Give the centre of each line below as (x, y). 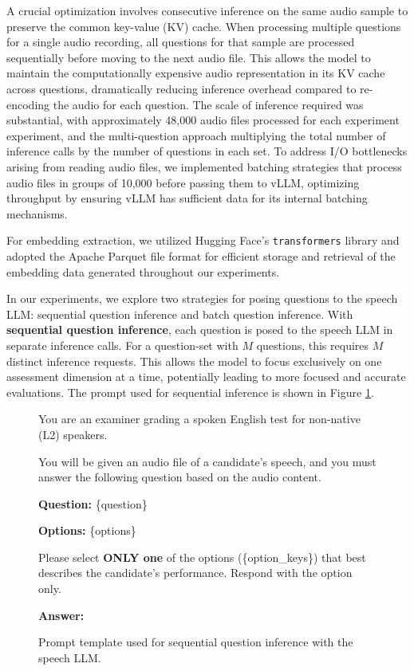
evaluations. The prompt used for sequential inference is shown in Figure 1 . (190, 392)
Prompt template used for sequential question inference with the (196, 642)
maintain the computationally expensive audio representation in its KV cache (196, 73)
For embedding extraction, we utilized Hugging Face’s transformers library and (203, 240)
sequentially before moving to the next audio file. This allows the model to (189, 57)
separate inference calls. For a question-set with (122, 345)
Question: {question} (93, 503)
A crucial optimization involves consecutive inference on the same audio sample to (207, 10)
